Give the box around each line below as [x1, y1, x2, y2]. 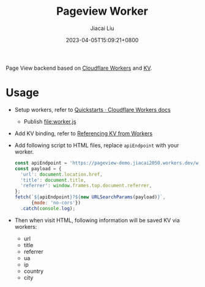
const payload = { [14, 165, 62, 172]
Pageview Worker [56, 4, 148, 18]
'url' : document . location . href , [20, 171, 103, 177]
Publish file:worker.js [23, 117, 76, 125]
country [23, 267, 44, 275]
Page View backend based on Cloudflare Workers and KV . [6, 64, 152, 72]
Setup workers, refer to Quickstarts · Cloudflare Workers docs [14, 106, 171, 113]
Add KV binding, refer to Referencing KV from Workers [14, 130, 153, 137]
